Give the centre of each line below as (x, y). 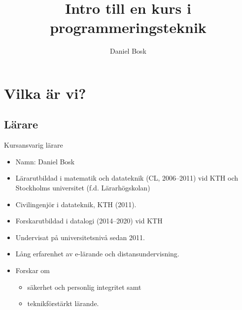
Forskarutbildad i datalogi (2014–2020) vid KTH (89, 221)
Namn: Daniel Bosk (45, 161)
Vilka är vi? (45, 93)
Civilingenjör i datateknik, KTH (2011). (76, 204)
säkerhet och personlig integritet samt (84, 287)
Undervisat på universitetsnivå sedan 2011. (80, 237)
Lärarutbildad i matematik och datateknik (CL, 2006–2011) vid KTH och (127, 178)
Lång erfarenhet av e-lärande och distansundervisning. (97, 254)
